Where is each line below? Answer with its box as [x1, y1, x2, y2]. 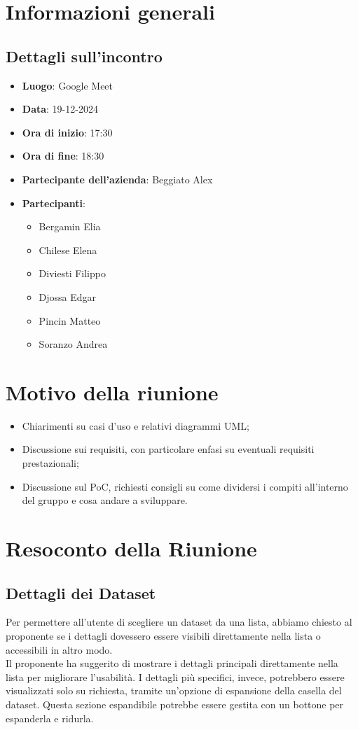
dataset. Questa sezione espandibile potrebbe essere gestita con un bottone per [6, 696, 344, 711]
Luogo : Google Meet [22, 78, 113, 92]
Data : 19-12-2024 [22, 101, 98, 116]
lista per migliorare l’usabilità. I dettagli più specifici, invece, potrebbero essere [6, 669, 345, 684]
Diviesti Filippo [39, 266, 106, 281]
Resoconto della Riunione [6, 533, 257, 562]
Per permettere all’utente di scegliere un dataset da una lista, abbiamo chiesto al [6, 615, 352, 629]
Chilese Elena [39, 242, 97, 257]
